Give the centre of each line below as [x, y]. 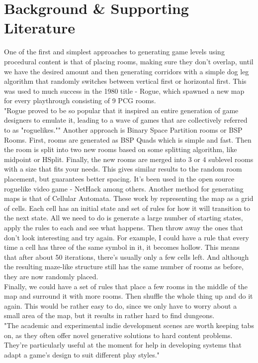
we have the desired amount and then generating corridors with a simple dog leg [127, 71]
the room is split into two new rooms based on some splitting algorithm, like [121, 149]
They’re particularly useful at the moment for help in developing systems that [123, 345]
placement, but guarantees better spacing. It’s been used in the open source [119, 179]
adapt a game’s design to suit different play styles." [82, 354]
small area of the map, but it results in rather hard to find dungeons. [109, 315]
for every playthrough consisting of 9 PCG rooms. [80, 100]
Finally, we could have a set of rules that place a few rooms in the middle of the [126, 286]
